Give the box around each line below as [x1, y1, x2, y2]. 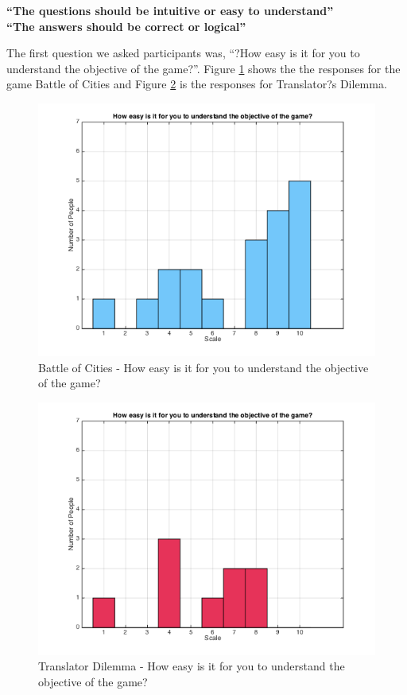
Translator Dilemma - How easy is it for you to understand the [38, 658, 345, 674]
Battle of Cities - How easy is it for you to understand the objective [38, 359, 369, 375]
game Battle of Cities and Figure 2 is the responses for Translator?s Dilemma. [6, 76, 387, 92]
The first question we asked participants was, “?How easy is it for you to [6, 45, 360, 61]
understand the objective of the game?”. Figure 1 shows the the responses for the [6, 60, 401, 76]
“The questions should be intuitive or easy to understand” [6, 2, 334, 18]
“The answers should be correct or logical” [6, 17, 246, 34]
